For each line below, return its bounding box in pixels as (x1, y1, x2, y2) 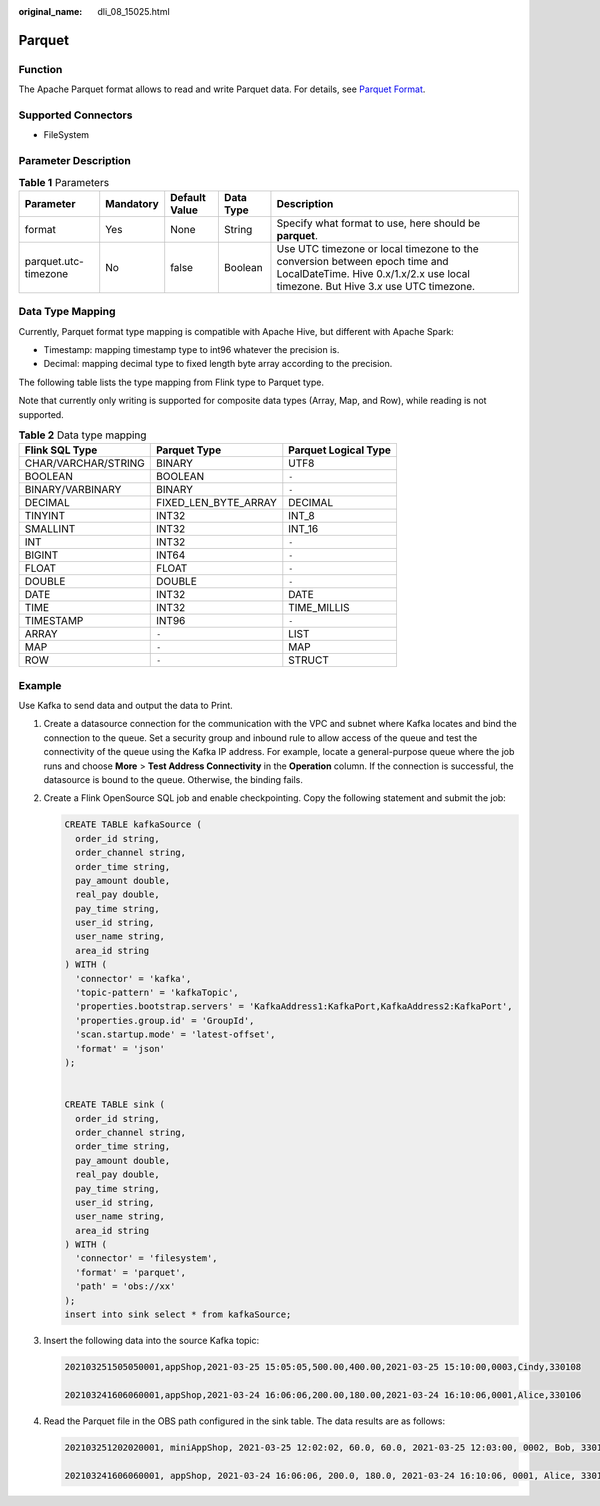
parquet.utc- (24, 254, 84, 268)
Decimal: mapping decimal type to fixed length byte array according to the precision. (43, 358, 393, 370)
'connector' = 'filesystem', (75, 1253, 219, 1264)
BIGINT (24, 548, 59, 562)
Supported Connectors (18, 108, 133, 122)
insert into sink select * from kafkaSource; (64, 1309, 292, 1320)
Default (170, 190, 207, 204)
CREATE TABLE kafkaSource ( (64, 819, 202, 830)
